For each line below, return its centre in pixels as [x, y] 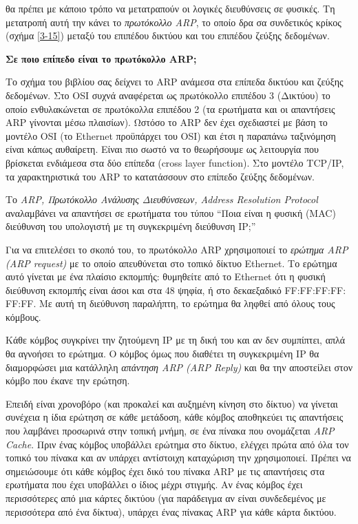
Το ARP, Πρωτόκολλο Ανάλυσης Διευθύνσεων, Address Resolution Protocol [162, 199]
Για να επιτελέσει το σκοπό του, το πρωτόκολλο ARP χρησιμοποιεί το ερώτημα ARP [177, 249]
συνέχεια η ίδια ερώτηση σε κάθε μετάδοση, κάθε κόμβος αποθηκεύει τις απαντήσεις [175, 417]
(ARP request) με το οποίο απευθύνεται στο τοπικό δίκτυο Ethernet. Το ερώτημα [171, 263]
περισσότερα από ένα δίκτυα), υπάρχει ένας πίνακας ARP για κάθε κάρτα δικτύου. [171, 511]
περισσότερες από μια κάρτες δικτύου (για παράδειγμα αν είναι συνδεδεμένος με [166, 498]
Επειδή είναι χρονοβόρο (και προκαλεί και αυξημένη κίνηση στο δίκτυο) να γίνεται [172, 403]
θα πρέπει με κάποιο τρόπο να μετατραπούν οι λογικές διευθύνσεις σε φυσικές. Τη [170, 8]
